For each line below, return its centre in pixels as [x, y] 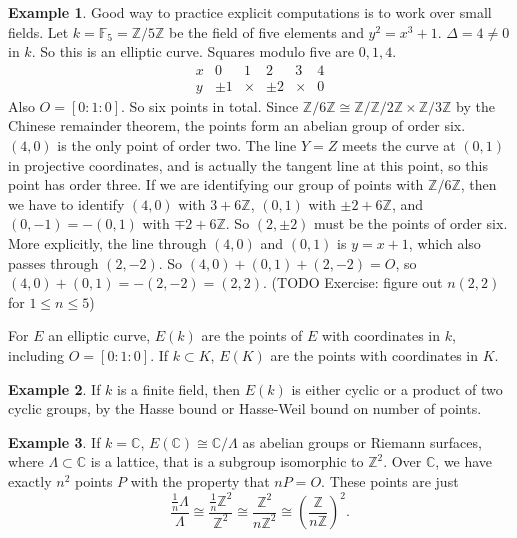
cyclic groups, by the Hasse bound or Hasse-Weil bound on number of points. [245, 408]
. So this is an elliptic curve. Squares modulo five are [192, 51]
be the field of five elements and [266, 31]
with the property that [200, 480]
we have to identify [66, 203]
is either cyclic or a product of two [397, 388]
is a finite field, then [179, 388]
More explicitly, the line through [107, 243]
